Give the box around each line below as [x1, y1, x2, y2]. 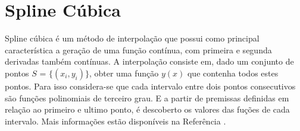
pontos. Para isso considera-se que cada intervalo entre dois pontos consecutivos [5, 79, 296, 92]
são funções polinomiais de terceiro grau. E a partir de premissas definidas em [5, 91, 289, 104]
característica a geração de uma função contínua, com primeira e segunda [5, 43, 272, 56]
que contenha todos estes [187, 66, 279, 79]
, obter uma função [89, 66, 159, 79]
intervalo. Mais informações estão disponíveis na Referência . [5, 114, 226, 127]
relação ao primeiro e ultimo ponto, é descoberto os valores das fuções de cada [5, 103, 290, 116]
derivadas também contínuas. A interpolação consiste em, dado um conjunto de [5, 55, 294, 68]
